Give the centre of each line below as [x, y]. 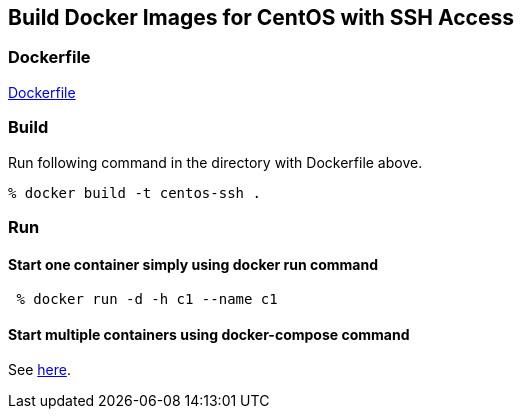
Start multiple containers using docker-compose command [209, 334]
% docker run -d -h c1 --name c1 [147, 299]
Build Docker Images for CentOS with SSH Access [261, 17]
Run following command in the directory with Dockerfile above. [215, 162]
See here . [39, 370]
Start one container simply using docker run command [193, 264]
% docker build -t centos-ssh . [134, 192]
